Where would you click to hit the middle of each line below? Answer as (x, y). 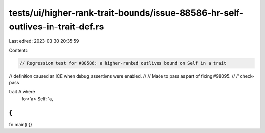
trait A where (22, 92)
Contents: (19, 50)
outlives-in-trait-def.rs (56, 27)
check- (247, 76)
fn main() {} (21, 124)
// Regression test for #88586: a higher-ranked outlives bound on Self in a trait (123, 63)
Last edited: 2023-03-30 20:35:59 (44, 41)
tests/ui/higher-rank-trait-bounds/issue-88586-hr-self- (126, 13)
